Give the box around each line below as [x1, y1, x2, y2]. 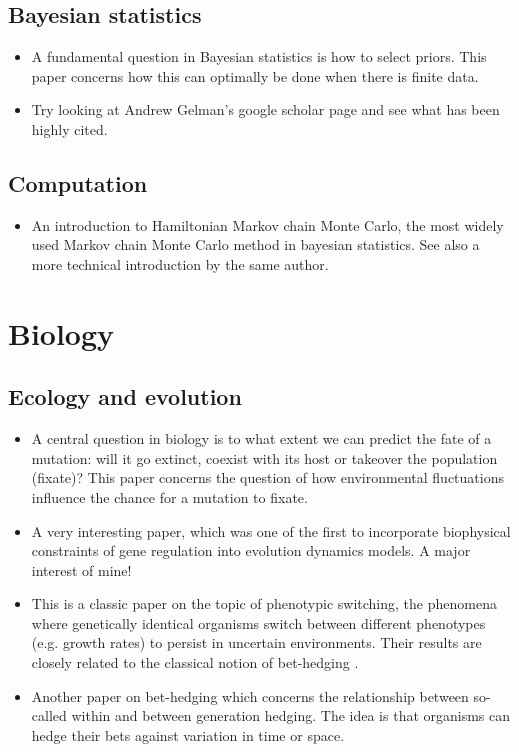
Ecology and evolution [8, 381, 242, 412]
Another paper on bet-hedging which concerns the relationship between [31, 685, 469, 706]
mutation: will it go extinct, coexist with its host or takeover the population [31, 447, 498, 468]
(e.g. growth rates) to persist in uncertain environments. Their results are [31, 632, 482, 653]
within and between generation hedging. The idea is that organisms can [71, 705, 511, 726]
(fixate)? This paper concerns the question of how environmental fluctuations [31, 467, 504, 488]
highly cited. [31, 118, 108, 139]
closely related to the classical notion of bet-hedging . [31, 652, 359, 673]
